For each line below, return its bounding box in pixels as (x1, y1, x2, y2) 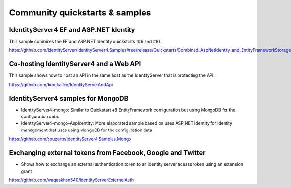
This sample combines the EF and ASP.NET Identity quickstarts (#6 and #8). (9, 39, 162, 44)
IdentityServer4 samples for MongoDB (9, 94, 129, 102)
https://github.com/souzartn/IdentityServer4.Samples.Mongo (9, 136, 131, 142)
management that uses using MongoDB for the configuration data (21, 127, 153, 133)
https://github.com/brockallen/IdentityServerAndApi (9, 81, 113, 87)
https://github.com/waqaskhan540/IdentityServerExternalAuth (9, 177, 134, 183)
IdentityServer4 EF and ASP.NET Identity (9, 26, 135, 34)
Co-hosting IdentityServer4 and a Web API (9, 60, 141, 68)
